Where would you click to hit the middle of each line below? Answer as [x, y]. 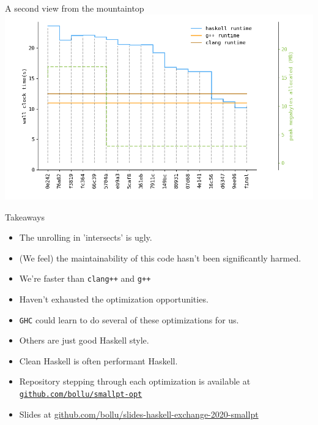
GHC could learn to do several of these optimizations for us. [129, 319]
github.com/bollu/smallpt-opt [81, 395]
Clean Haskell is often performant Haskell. [98, 360]
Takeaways [25, 216]
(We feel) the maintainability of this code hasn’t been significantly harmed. [160, 258]
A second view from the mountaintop [75, 8]
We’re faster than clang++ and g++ [85, 278]
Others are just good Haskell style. [84, 340]
